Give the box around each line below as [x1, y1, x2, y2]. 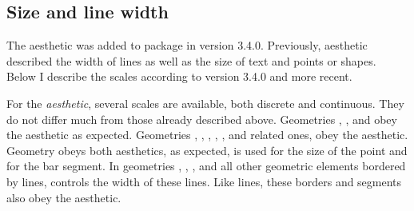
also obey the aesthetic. [6, 189, 121, 205]
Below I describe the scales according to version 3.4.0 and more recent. [6, 68, 352, 85]
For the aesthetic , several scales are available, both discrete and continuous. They [6, 94, 404, 111]
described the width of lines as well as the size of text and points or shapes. [6, 52, 376, 69]
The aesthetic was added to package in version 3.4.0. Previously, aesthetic [6, 37, 368, 54]
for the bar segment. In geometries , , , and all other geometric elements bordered [6, 157, 406, 174]
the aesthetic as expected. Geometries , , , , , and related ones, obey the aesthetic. [6, 126, 408, 143]
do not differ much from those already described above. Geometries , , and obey [6, 110, 397, 127]
